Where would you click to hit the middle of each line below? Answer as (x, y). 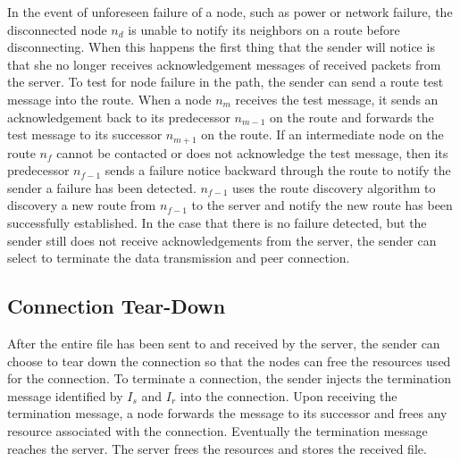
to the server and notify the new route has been (322, 205)
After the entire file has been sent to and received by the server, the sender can (224, 343)
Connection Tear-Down (117, 306)
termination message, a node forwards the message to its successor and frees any (227, 413)
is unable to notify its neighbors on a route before (264, 29)
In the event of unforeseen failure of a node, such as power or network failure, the (230, 12)
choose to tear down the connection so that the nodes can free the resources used (229, 360)
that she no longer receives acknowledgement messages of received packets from (224, 64)
